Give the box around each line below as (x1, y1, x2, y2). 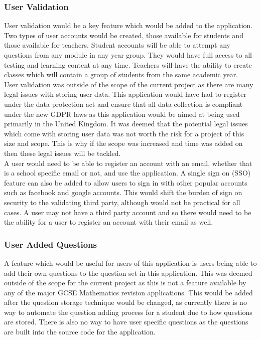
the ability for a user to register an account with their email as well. (4, 217, 213, 227)
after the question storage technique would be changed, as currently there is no (4, 297, 247, 307)
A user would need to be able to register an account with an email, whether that (4, 157, 252, 168)
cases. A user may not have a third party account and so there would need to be (4, 207, 251, 217)
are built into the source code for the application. (4, 326, 156, 337)
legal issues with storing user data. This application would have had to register (4, 89, 246, 99)
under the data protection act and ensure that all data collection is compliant (4, 98, 243, 109)
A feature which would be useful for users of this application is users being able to (4, 257, 257, 268)
